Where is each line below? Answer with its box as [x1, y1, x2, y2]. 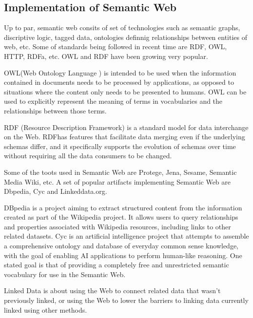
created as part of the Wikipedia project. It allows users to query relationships [4, 212, 238, 222]
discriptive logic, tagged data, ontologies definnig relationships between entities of [4, 32, 248, 42]
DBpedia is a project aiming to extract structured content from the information [4, 202, 242, 212]
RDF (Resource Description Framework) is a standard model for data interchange [4, 122, 249, 132]
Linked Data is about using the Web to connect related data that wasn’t [4, 285, 221, 296]
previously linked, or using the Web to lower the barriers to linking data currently [4, 295, 249, 305]
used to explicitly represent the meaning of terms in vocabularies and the [4, 96, 223, 106]
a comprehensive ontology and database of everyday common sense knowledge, [4, 241, 239, 251]
